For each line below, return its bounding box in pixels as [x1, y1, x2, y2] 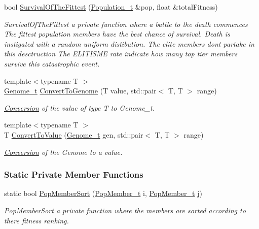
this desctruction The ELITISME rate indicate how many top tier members [4, 48, 238, 59]
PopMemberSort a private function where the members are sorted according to [4, 205, 246, 215]
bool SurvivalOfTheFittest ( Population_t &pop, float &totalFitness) [4, 2, 218, 12]
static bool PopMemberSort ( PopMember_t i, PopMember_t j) [4, 188, 202, 199]
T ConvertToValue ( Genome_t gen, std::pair [4, 129, 143, 140]
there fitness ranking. [4, 215, 69, 225]
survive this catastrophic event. [4, 58, 100, 69]
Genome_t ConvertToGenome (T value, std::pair [4, 85, 157, 96]
